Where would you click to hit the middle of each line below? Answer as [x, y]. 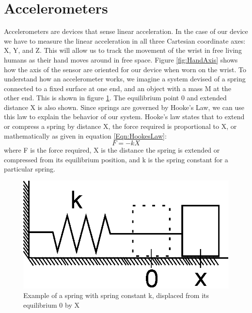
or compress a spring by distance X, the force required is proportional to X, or [120, 126]
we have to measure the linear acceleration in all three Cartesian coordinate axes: [125, 40]
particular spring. [30, 169]
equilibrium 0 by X [51, 305]
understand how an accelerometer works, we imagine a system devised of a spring [125, 79]
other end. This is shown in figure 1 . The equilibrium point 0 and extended [115, 98]
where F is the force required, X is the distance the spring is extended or [112, 150]
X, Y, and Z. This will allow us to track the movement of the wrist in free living [123, 50]
